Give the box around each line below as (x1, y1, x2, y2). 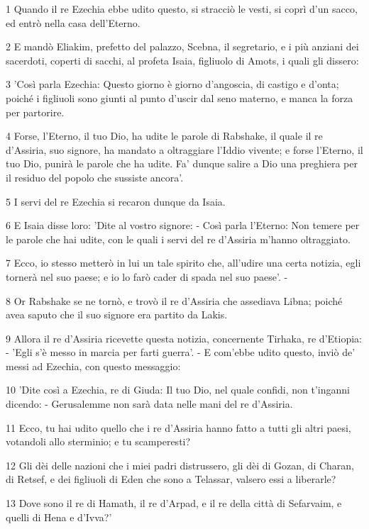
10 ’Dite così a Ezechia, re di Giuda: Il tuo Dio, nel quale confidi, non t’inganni (6, 382, 351, 397)
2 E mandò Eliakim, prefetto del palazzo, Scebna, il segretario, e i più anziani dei (6, 39, 359, 54)
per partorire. (6, 104, 65, 119)
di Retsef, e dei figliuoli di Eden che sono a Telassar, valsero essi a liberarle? (6, 472, 336, 486)
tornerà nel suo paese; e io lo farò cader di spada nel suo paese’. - (6, 269, 288, 284)
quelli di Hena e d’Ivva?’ (6, 509, 112, 524)
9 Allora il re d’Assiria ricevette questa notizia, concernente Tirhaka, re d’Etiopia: (6, 330, 362, 345)
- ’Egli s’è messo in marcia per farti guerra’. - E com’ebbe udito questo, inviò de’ (6, 345, 356, 360)
